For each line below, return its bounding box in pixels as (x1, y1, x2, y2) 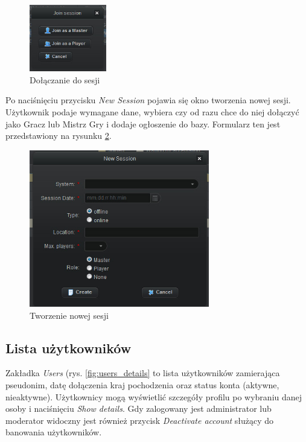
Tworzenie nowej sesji (30, 309, 109, 321)
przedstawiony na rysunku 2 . (5, 129, 112, 142)
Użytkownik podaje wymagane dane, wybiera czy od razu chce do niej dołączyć (5, 106, 299, 118)
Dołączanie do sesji (30, 73, 100, 86)
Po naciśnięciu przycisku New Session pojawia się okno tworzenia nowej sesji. (5, 94, 291, 106)
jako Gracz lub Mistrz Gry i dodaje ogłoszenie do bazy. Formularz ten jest (5, 117, 281, 130)
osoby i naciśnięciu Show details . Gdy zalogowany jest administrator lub (5, 402, 272, 415)
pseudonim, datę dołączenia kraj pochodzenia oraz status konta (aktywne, (5, 379, 279, 391)
